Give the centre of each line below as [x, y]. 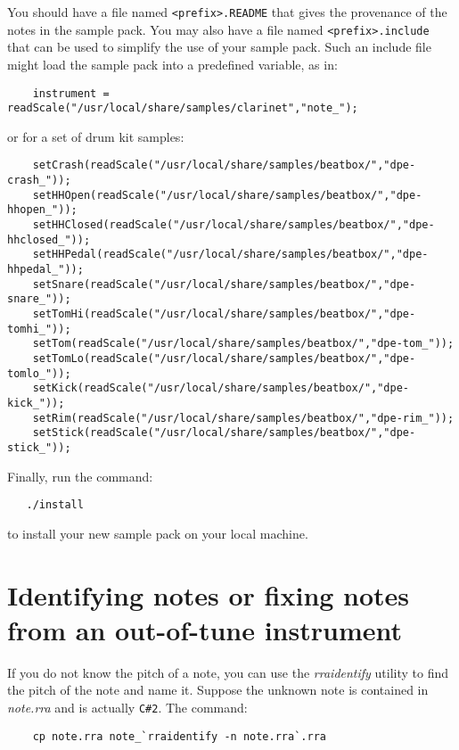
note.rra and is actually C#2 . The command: [127, 707]
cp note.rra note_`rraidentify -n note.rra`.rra [179, 736]
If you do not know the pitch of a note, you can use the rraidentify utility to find [228, 672]
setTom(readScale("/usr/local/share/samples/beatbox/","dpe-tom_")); [243, 344]
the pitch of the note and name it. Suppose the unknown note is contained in [218, 690]
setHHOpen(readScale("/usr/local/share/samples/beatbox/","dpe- [227, 195]
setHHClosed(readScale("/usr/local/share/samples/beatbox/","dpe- [234, 225]
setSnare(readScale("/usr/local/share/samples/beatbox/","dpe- [224, 284]
